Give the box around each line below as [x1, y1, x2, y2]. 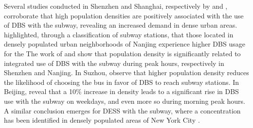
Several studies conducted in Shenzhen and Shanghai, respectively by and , [4, 1, 228, 11]
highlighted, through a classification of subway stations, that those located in [4, 29, 234, 39]
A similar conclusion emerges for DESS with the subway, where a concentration [4, 105, 241, 115]
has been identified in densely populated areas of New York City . [4, 115, 200, 125]
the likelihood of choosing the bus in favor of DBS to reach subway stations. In [4, 77, 239, 87]
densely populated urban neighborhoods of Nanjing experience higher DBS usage [4, 39, 245, 49]
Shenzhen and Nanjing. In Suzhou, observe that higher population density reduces [4, 67, 249, 78]
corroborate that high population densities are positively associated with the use [4, 10, 244, 20]
